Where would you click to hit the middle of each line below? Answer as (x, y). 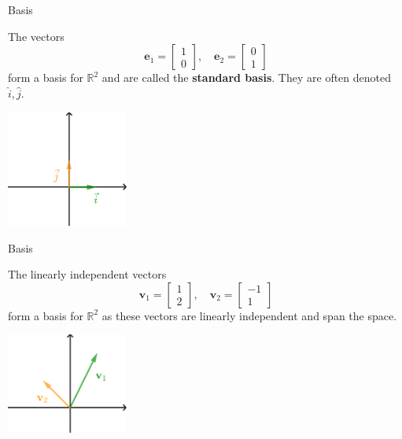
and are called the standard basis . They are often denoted (247, 77)
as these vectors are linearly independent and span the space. (249, 315)
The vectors (36, 36)
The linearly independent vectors (87, 274)
